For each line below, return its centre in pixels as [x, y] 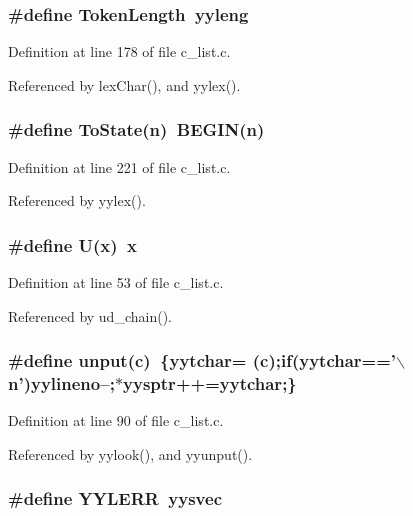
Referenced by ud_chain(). [90, 315]
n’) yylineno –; [61, 383]
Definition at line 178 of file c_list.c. [119, 51]
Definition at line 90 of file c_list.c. [116, 420]
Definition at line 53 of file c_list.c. [116, 282]
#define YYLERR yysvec [115, 498]
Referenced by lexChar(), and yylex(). [124, 84]
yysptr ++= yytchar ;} [210, 383]
